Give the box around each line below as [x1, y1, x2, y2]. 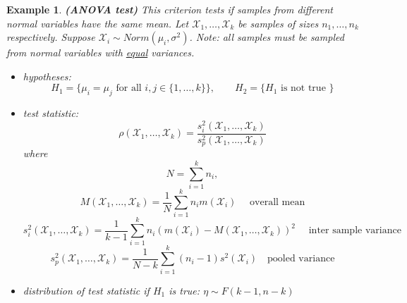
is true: [169, 283, 200, 297]
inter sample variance [308, 225, 401, 236]
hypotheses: [23, 68, 71, 83]
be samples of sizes [238, 16, 319, 30]
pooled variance [267, 254, 335, 264]
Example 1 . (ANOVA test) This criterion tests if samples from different [6, 2, 334, 16]
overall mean [250, 197, 305, 207]
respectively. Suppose [6, 30, 95, 44]
